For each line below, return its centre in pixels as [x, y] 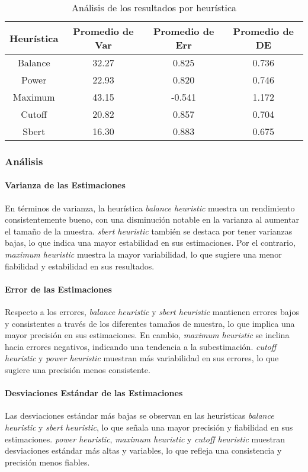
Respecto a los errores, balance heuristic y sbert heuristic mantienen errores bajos [152, 312]
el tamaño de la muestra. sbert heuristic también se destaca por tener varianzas [149, 231]
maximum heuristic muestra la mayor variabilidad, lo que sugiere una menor [143, 254]
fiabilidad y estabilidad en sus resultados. [80, 266]
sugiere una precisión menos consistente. [78, 369]
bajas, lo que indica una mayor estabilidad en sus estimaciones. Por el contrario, [150, 243]
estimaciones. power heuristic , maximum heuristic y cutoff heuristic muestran [145, 439]
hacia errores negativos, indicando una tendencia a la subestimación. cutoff [141, 346]
